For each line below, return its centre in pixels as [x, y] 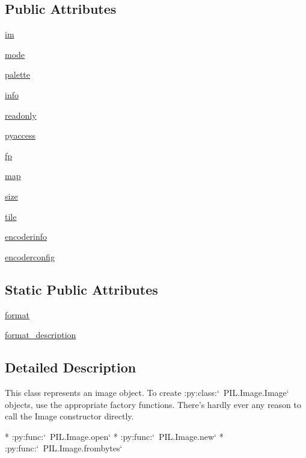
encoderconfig [30, 256]
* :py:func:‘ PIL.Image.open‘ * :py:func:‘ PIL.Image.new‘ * [114, 436]
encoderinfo [26, 237]
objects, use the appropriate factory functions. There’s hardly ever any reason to [153, 404]
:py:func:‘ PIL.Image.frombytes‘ [64, 448]
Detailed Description [71, 367]
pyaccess [20, 135]
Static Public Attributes [81, 289]
